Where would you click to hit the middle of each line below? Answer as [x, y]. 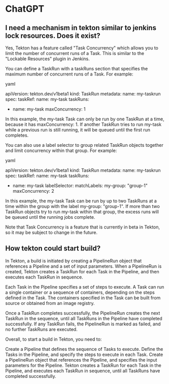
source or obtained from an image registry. [50, 303]
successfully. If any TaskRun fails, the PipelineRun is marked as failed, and [83, 324]
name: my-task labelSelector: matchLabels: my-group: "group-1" [80, 186]
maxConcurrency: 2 [33, 191]
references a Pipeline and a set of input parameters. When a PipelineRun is [83, 266]
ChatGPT [25, 9]
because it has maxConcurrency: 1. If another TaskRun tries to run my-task [83, 124]
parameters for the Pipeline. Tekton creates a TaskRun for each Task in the [83, 365]
